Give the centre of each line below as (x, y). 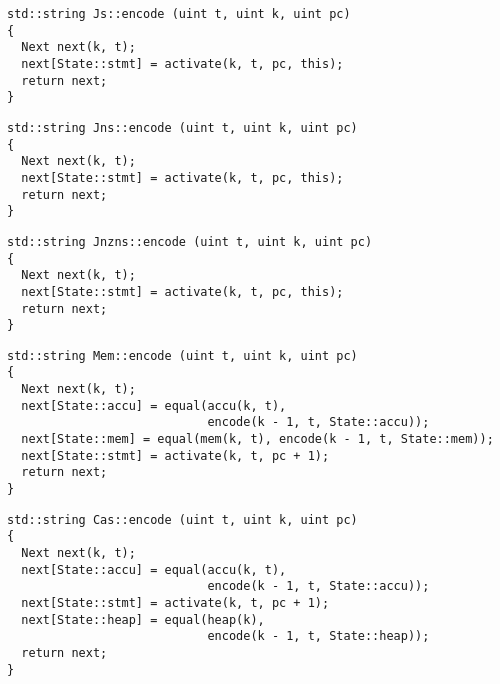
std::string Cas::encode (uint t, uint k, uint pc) (182, 519)
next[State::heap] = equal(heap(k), (143, 619)
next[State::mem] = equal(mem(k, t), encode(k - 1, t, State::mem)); (257, 439)
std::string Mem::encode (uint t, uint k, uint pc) (182, 355)
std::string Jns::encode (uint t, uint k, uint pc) (182, 127)
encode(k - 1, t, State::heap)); (318, 636)
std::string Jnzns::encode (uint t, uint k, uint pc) (190, 241)
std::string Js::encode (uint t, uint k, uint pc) (179, 14)
